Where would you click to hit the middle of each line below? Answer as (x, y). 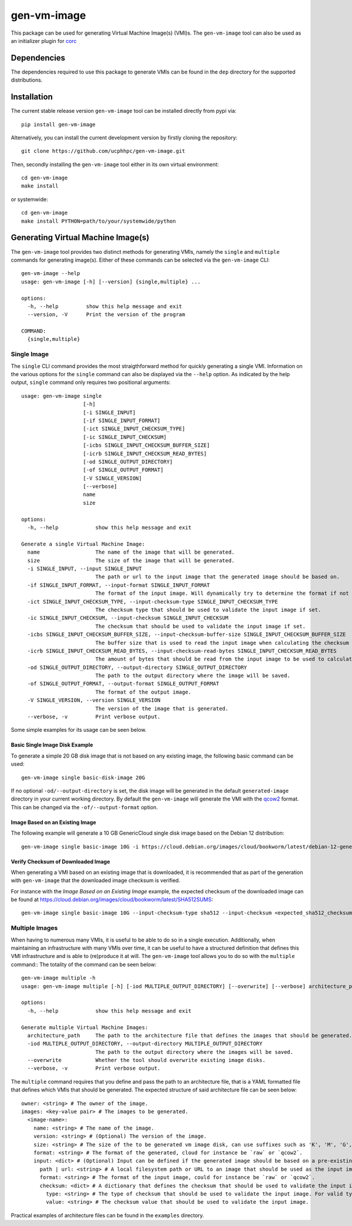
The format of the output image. (143, 692)
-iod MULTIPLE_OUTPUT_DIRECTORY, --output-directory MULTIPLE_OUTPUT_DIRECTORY (145, 1044)
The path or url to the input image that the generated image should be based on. (218, 577)
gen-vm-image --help (51, 274)
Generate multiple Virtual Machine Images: (85, 1027)
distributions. (27, 80)
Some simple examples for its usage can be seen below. (79, 730)
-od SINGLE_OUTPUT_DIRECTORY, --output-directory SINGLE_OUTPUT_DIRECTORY (137, 667)
